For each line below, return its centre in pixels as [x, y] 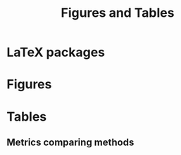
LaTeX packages [56, 52]
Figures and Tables [118, 13]
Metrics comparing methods [70, 142]
